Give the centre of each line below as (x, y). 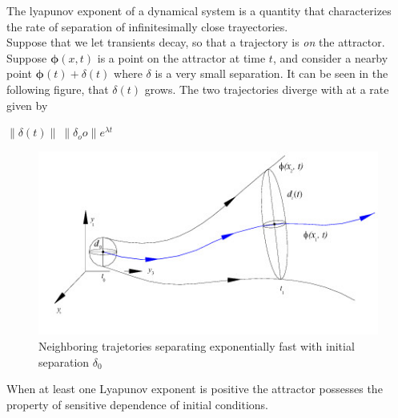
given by (27, 105)
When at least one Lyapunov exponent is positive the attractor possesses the (195, 389)
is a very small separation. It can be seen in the (271, 73)
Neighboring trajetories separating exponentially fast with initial (197, 346)
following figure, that (58, 89)
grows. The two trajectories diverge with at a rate (267, 89)
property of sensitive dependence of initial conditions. (138, 404)
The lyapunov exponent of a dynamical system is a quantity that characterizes (199, 10)
